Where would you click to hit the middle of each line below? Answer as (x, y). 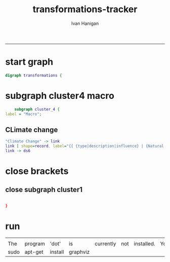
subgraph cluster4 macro (60, 96)
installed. (144, 243)
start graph (29, 62)
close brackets (37, 171)
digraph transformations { (34, 75)
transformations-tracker (85, 9)
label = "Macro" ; (24, 114)
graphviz (79, 252)
